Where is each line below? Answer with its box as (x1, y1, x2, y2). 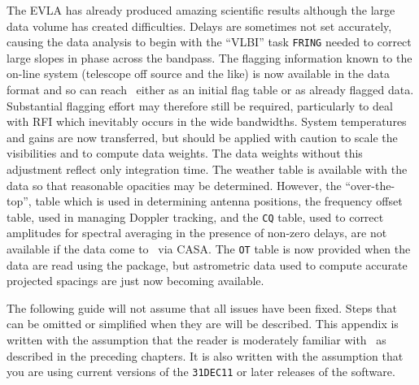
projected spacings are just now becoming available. (7, 272, 264, 289)
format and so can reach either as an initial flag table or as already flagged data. (7, 81, 414, 98)
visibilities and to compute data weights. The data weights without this (7, 145, 363, 162)
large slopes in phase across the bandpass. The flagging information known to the (7, 49, 412, 66)
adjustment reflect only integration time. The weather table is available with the (7, 161, 408, 177)
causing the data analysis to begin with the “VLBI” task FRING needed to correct (7, 33, 412, 50)
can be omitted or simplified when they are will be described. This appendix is (7, 315, 399, 332)
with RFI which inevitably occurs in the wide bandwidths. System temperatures (7, 113, 407, 130)
